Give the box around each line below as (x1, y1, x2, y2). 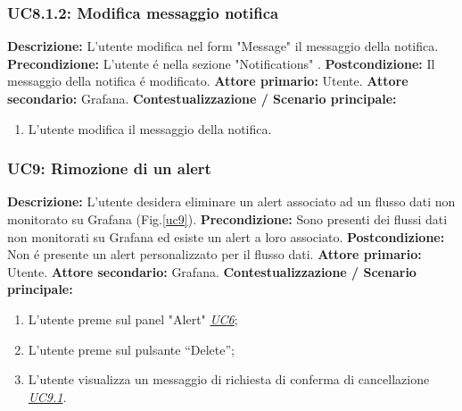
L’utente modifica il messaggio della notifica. (28, 119, 272, 138)
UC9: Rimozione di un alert (7, 157, 211, 180)
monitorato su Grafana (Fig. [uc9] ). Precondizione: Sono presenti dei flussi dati (7, 210, 448, 228)
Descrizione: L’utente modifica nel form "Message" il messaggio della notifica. (7, 37, 439, 55)
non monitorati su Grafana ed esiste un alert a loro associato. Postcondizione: (7, 227, 445, 246)
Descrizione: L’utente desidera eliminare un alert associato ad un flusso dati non (7, 192, 456, 211)
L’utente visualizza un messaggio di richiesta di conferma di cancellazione (28, 370, 430, 389)
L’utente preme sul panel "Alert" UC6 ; (28, 309, 238, 328)
